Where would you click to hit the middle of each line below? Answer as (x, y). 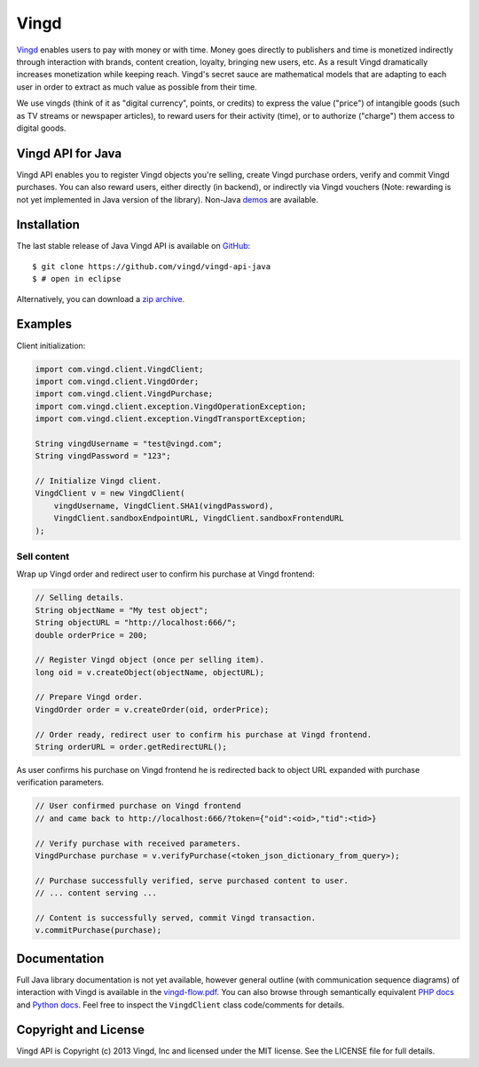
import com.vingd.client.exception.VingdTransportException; (171, 419)
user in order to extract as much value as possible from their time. (137, 87)
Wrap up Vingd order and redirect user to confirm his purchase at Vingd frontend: (165, 574)
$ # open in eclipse (77, 279)
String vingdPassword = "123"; (103, 456)
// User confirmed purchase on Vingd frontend (138, 806)
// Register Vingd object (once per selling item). (150, 660)
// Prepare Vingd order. (89, 697)
